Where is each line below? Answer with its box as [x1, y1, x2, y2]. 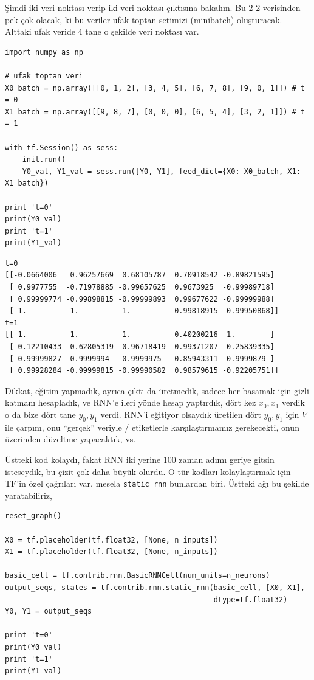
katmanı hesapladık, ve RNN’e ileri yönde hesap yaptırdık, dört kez [5, 396, 256, 409]
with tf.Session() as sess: [5, 143, 118, 152]
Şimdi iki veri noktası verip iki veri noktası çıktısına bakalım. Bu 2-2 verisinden [5, 1, 301, 13]
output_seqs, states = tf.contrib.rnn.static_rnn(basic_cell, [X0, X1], [5, 583, 305, 592]
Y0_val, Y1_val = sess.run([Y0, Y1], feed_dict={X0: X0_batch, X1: [22, 167, 301, 176]
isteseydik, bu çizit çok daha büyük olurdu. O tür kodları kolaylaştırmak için [5, 465, 291, 477]
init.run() [22, 155, 66, 164]
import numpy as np [5, 47, 83, 57]
